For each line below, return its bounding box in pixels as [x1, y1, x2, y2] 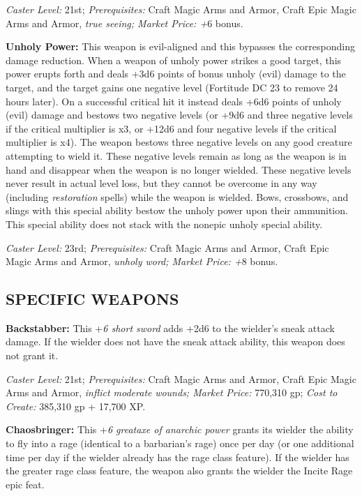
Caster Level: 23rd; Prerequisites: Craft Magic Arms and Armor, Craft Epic [6, 240, 329, 255]
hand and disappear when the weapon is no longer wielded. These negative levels [6, 162, 352, 176]
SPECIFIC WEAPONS [6, 288, 179, 310]
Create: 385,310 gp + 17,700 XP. [6, 398, 146, 413]
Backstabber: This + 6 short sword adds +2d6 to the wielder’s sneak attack [6, 320, 335, 335]
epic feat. [6, 476, 45, 491]
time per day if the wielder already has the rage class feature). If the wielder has [6, 449, 349, 464]
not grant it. [6, 348, 59, 363]
